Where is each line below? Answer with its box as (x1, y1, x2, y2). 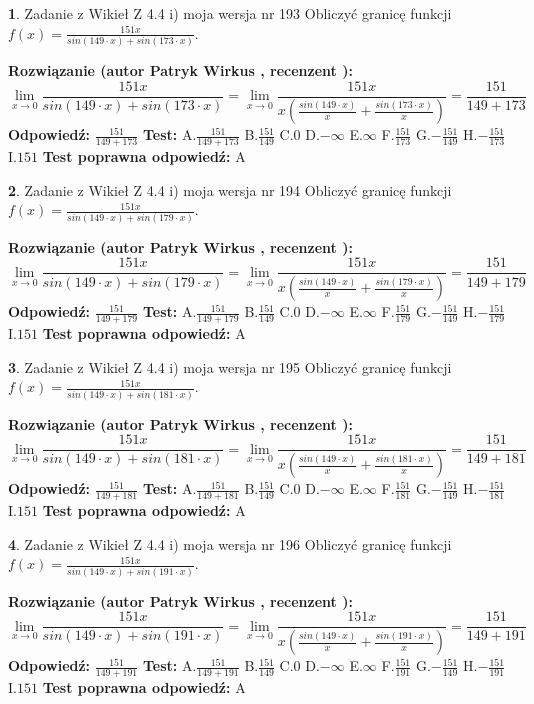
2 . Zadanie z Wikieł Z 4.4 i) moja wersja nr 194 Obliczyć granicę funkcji (8, 179, 452, 200)
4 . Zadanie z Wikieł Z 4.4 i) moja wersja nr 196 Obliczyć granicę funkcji (8, 533, 452, 554)
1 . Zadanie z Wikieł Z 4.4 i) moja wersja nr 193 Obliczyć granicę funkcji (8, 3, 452, 23)
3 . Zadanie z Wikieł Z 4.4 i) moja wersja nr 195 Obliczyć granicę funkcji (8, 356, 452, 377)
